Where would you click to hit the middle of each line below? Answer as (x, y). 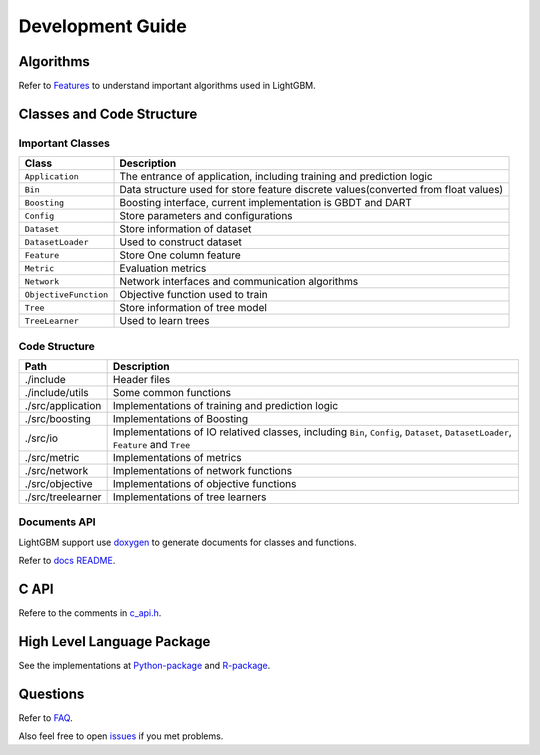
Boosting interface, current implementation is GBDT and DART (265, 203)
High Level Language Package (114, 641)
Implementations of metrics (177, 457)
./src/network (56, 470)
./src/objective (59, 483)
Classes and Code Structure (108, 113)
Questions (51, 693)
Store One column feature (180, 255)
